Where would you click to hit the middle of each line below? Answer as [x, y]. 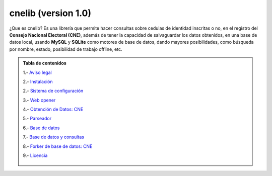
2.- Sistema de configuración [53, 91]
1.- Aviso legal [38, 72]
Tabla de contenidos [45, 63]
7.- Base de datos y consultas [54, 137]
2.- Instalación [38, 81]
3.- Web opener [39, 100]
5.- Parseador [37, 119]
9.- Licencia [35, 155]
